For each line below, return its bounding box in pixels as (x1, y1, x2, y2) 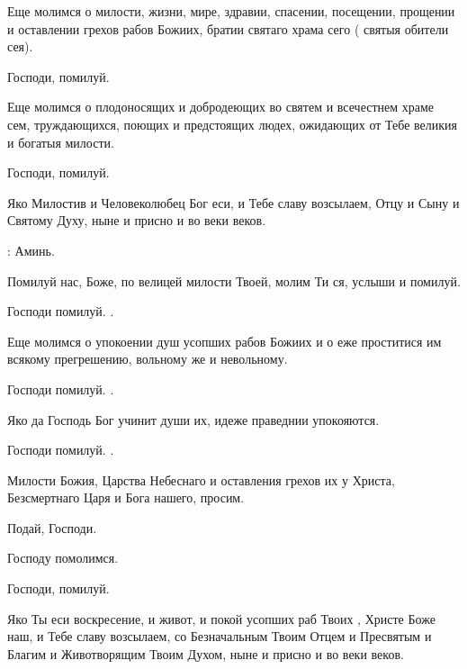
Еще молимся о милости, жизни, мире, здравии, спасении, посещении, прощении (7, 2, 455, 20)
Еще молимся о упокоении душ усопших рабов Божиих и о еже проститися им (7, 331, 442, 350)
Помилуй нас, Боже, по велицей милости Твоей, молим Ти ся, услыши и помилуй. (7, 271, 461, 290)
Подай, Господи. (7, 518, 97, 537)
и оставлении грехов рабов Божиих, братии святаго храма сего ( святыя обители (7, 19, 449, 38)
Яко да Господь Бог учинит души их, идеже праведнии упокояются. (7, 410, 380, 429)
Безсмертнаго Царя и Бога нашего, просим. (7, 488, 245, 507)
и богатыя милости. (7, 132, 114, 151)
